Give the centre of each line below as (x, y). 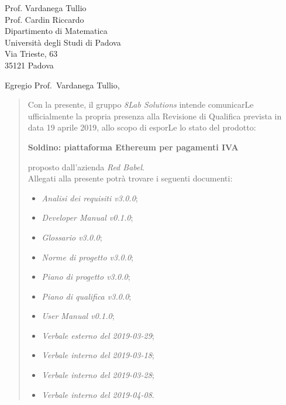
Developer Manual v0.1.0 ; (87, 217)
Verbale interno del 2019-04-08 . (98, 394)
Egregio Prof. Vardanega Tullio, (62, 85)
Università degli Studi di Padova (63, 42)
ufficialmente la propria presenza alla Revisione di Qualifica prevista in (155, 116)
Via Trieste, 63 (31, 54)
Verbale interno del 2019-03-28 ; (98, 375)
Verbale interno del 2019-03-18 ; (98, 355)
